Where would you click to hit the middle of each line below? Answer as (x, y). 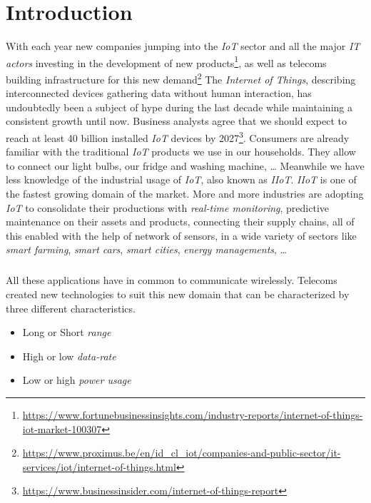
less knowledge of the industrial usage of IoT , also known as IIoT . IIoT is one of (181, 179)
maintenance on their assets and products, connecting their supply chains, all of (180, 222)
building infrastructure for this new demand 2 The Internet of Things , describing (181, 78)
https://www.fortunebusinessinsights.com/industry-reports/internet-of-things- (193, 414)
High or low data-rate (69, 356)
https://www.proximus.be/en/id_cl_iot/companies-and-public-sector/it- (182, 453)
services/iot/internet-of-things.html (99, 466)
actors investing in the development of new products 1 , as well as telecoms (166, 61)
